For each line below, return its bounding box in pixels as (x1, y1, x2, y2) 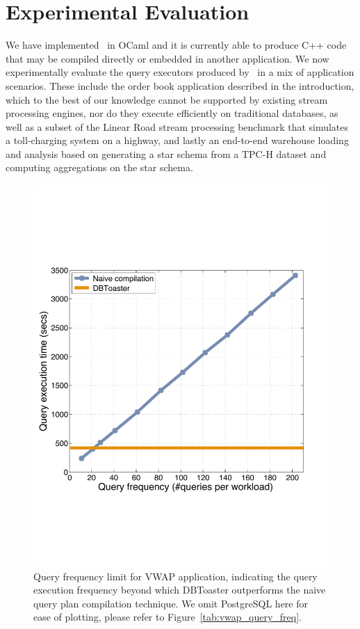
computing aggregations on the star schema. (6, 160, 193, 175)
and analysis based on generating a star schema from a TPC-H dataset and (6, 146, 327, 161)
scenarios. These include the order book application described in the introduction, (6, 78, 354, 93)
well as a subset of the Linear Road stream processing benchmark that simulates (6, 119, 349, 134)
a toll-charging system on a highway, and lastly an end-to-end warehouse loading (6, 133, 349, 148)
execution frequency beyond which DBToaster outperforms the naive (33, 582, 326, 597)
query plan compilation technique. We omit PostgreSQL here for (33, 596, 308, 610)
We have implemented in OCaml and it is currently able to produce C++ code (6, 38, 347, 52)
